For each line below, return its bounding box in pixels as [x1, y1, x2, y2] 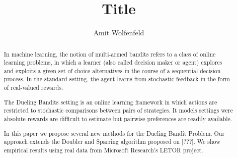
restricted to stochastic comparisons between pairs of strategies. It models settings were [4, 106, 233, 115]
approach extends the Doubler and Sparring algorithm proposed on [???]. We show [4, 137, 220, 146]
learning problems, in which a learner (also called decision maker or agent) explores [4, 58, 222, 67]
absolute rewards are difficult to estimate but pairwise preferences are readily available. [4, 115, 232, 123]
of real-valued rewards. [4, 83, 63, 92]
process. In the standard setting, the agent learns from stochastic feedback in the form [4, 75, 230, 83]
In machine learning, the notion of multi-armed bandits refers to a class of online [4, 49, 216, 58]
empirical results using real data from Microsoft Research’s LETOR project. [4, 145, 203, 154]
